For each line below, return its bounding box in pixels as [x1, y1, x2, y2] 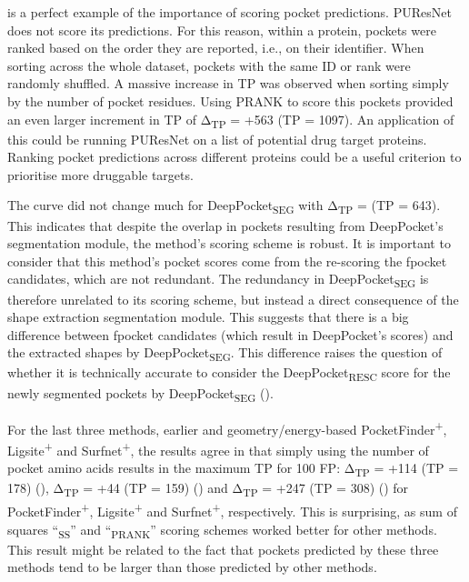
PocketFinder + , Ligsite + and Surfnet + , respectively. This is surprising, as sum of [7, 499, 457, 521]
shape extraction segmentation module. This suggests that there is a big [7, 307, 409, 326]
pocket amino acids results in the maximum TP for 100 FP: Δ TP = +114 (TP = [7, 458, 459, 479]
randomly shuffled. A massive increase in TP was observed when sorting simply [7, 74, 449, 93]
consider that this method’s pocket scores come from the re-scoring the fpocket [7, 251, 447, 270]
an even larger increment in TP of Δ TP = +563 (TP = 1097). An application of [7, 109, 454, 131]
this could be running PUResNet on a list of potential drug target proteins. [7, 129, 427, 148]
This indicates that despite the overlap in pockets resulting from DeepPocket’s [7, 216, 444, 235]
